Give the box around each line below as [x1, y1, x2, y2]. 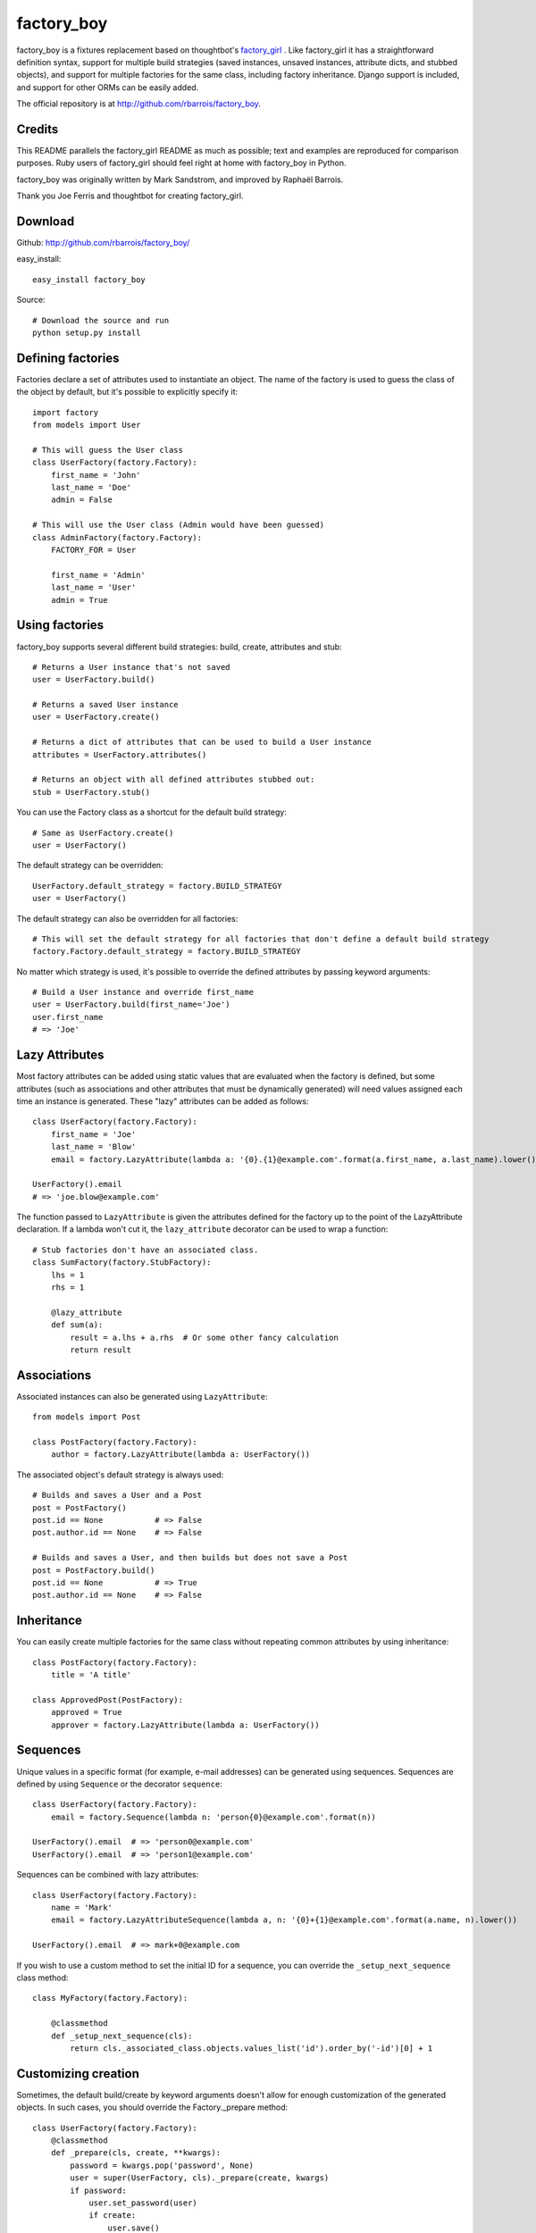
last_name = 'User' [50, 582, 137, 593]
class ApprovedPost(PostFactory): [32, 1694, 183, 1705]
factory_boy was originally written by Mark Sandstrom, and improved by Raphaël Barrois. [16, 174, 344, 185]
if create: [88, 2211, 137, 2220]
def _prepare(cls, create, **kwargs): [50, 2148, 222, 2158]
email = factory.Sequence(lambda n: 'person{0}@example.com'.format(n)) [50, 1811, 377, 1822]
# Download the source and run [32, 315, 170, 325]
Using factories [16, 617, 105, 633]
